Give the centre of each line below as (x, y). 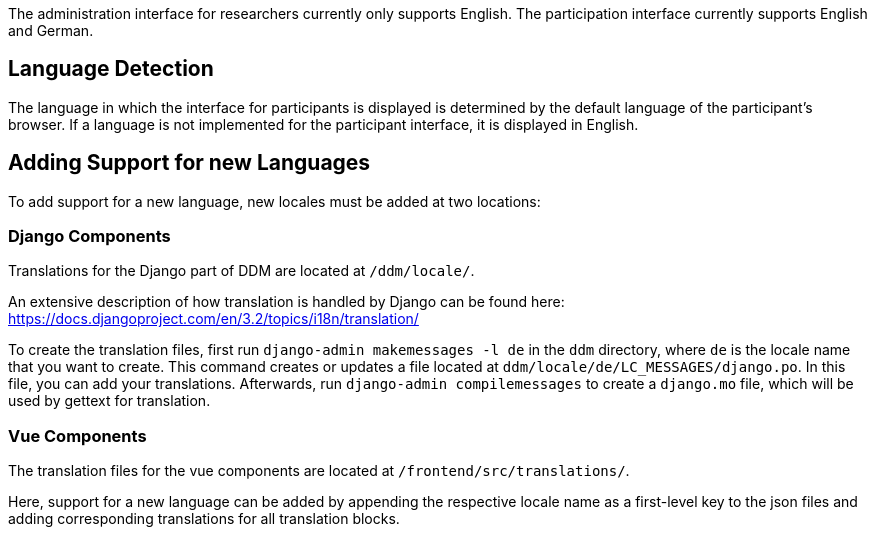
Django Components (89, 236)
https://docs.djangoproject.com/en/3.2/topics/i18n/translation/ (213, 319)
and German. (51, 30)
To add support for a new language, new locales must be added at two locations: (274, 201)
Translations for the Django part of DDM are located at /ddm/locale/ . (241, 271)
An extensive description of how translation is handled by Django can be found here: (286, 302)
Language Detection (111, 69)
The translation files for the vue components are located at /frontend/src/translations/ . (319, 471)
